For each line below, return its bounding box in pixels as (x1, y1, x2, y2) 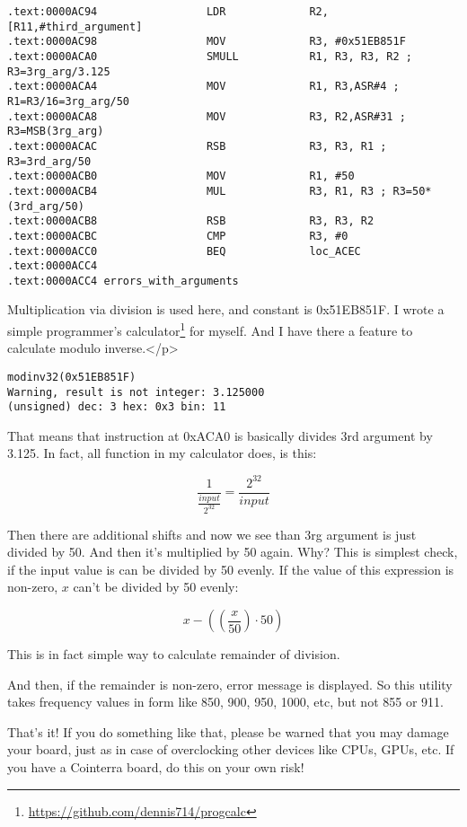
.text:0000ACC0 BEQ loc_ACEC (7, 244, 361, 258)
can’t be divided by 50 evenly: (73, 577, 239, 596)
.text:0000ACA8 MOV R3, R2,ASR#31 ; (7, 110, 406, 123)
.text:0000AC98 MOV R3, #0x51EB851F (7, 35, 406, 48)
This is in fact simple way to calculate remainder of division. (7, 645, 340, 664)
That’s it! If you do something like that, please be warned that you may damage (7, 722, 449, 741)
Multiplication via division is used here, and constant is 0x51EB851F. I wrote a (7, 300, 445, 319)
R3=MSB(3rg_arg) (7, 125, 104, 138)
